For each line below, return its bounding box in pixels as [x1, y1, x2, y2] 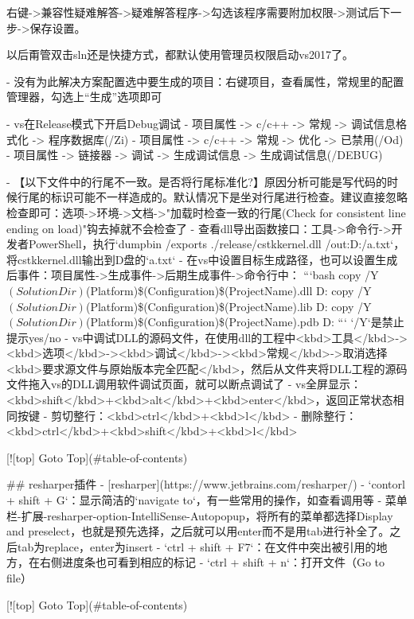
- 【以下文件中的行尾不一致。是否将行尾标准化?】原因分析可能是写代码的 [6, 173, 387, 189]
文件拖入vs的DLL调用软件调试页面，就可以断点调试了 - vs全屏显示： [6, 376, 361, 392]
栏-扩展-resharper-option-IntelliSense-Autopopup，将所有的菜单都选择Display [6, 507, 393, 524]
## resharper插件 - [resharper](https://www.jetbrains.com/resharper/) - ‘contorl [6, 476, 405, 492]
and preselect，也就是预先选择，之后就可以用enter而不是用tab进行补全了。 [6, 523, 390, 539]
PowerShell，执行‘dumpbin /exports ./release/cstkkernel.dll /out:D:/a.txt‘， [28, 236, 405, 252]
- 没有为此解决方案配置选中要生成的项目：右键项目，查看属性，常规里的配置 [6, 72, 404, 89]
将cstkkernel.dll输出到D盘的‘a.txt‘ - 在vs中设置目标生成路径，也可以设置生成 [6, 251, 398, 267]
